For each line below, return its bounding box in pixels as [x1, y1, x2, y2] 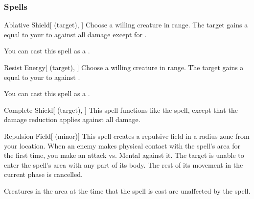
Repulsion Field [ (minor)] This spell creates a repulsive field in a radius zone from [4, 130, 250, 141]
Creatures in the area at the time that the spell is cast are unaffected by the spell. [4, 185, 251, 196]
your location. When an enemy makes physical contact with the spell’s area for [4, 140, 241, 150]
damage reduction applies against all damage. [4, 114, 140, 124]
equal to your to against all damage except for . [4, 29, 147, 39]
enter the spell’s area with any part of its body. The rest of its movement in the [4, 159, 243, 170]
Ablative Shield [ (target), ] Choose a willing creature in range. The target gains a [4, 20, 248, 30]
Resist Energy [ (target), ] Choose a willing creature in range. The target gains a [4, 62, 244, 72]
